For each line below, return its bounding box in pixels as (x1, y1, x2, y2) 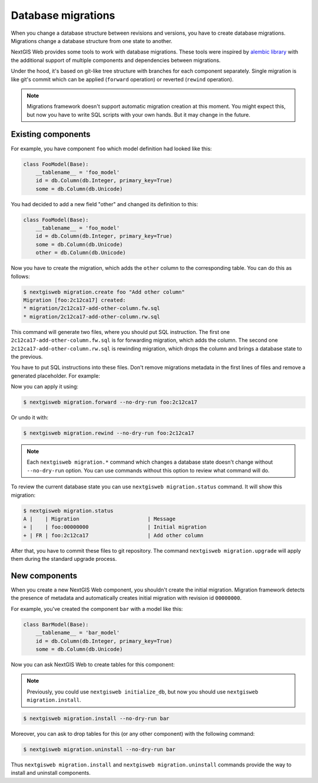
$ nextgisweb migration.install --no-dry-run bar (23, 715, 170, 722)
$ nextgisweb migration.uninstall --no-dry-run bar (23, 746, 176, 753)
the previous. (11, 353, 43, 360)
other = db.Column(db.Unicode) (35, 249, 126, 256)
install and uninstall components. (11, 769, 91, 777)
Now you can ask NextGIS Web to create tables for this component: (11, 660, 175, 668)
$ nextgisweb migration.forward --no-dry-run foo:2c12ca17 (23, 399, 197, 406)
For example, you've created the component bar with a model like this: (11, 605, 183, 612)
